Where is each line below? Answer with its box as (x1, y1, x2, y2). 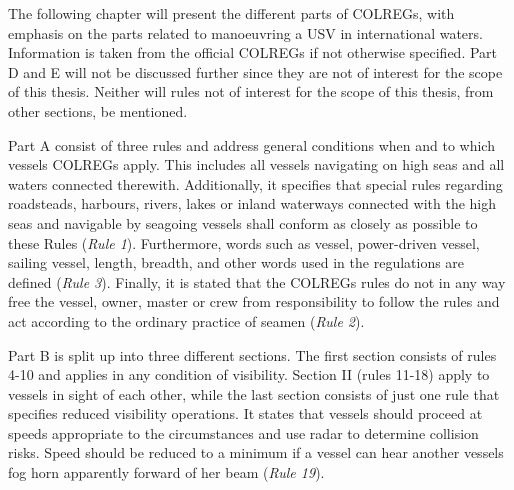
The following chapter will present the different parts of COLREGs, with (8, 3, 455, 23)
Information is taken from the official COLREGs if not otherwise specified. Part (8, 42, 498, 63)
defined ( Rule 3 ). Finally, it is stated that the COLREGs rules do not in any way (8, 271, 506, 292)
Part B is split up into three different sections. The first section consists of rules (8, 344, 497, 365)
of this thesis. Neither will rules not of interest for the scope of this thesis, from (8, 81, 494, 102)
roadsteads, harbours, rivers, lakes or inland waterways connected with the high (8, 193, 497, 214)
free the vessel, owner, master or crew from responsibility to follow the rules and (8, 291, 500, 312)
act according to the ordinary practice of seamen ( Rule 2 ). (8, 310, 365, 331)
